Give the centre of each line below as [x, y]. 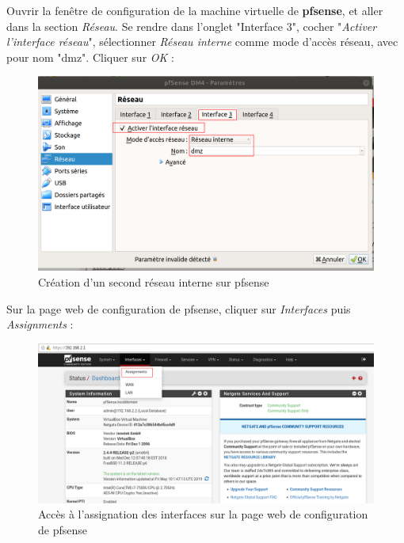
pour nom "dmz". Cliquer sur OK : [90, 57]
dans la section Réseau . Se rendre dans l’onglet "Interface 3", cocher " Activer [192, 26]
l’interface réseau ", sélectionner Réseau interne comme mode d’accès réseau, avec [202, 42]
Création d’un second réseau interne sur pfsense [154, 281]
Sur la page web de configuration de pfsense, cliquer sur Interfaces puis [179, 308]
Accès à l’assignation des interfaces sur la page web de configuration [203, 514]
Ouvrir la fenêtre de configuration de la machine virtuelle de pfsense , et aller [195, 10]
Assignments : [40, 324]
